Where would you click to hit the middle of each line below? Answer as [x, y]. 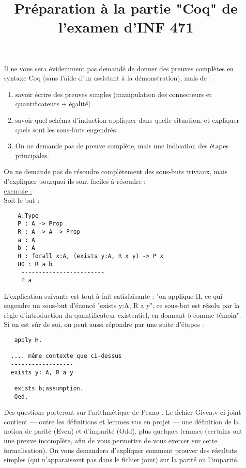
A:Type [28, 216]
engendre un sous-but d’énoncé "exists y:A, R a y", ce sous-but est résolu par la [122, 305]
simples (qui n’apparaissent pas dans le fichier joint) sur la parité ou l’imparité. [121, 460]
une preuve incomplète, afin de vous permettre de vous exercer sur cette [111, 440]
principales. [32, 155]
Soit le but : [22, 200]
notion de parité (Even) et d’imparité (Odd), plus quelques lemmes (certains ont [123, 431]
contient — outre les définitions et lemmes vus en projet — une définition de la [122, 421]
